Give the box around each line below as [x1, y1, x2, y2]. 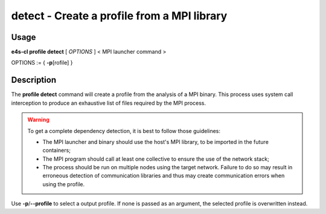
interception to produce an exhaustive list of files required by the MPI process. [11, 99, 206, 106]
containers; [42, 147, 71, 154]
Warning [27, 116, 50, 123]
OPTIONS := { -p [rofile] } [11, 59, 73, 66]
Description [11, 75, 57, 85]
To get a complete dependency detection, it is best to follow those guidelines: [27, 127, 220, 134]
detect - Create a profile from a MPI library [11, 9, 228, 22]
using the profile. [42, 180, 85, 187]
